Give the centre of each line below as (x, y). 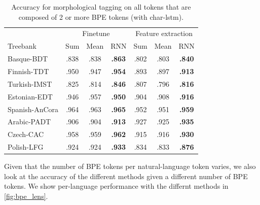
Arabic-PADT (29, 122)
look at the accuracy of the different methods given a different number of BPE (126, 176)
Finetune (96, 33)
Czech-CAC (26, 134)
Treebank (22, 46)
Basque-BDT (28, 59)
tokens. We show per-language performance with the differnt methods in (116, 186)
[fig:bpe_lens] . (26, 196)
